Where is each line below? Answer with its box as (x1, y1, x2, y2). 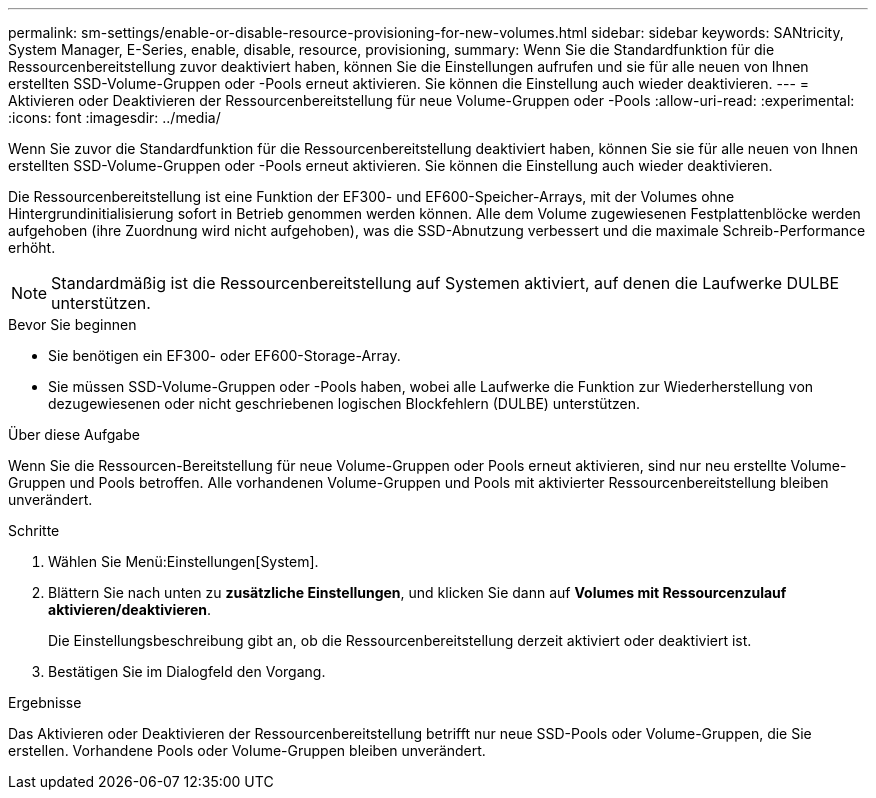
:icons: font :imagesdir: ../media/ (8, 109, 221, 126)
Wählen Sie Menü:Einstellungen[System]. (48, 553, 319, 570)
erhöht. (8, 239, 56, 256)
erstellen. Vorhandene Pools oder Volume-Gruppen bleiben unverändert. (8, 742, 486, 759)
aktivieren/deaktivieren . (48, 601, 212, 618)
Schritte (8, 522, 60, 539)
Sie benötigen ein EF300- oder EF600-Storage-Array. (48, 347, 401, 364)
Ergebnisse (8, 694, 82, 711)
